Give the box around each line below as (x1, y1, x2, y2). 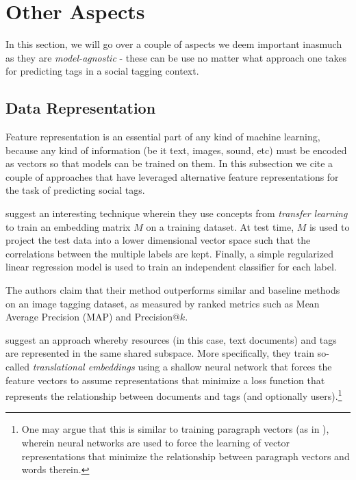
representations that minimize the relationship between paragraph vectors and (21, 449, 350, 463)
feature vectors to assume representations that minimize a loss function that (5, 372, 325, 387)
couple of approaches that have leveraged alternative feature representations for (5, 169, 339, 184)
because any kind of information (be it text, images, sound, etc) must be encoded (5, 142, 347, 157)
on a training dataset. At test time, (146, 219, 294, 233)
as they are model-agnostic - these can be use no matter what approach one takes (5, 50, 347, 64)
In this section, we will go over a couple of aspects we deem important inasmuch (5, 37, 342, 51)
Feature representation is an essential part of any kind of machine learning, (5, 129, 320, 144)
